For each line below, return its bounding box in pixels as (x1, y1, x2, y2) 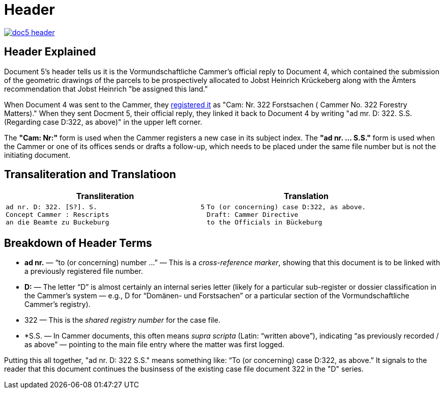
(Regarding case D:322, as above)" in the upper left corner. (4, 117, 202, 126)
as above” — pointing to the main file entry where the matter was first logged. (24, 340, 285, 349)
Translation (284, 191, 329, 202)
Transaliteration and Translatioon (4, 168, 176, 181)
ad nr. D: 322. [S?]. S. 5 (6, 203, 205, 211)
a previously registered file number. (24, 267, 143, 276)
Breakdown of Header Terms (4, 236, 152, 249)
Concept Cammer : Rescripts (6, 211, 109, 219)
